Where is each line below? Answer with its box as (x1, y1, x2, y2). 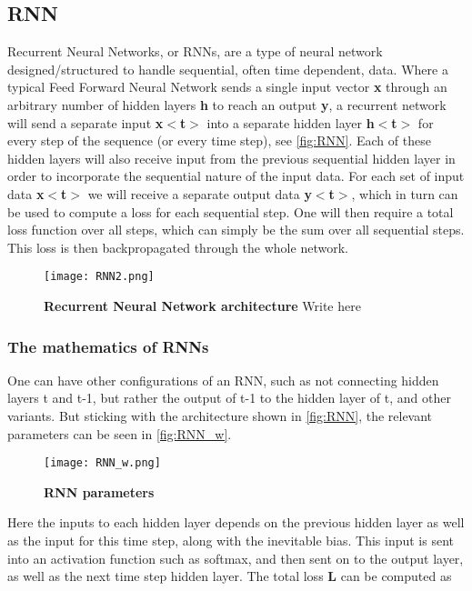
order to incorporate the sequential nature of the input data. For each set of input (7, 166, 465, 185)
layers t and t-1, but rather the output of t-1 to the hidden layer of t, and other (7, 388, 451, 407)
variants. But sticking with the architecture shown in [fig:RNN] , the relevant (7, 406, 433, 425)
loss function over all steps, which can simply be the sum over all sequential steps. (7, 220, 465, 239)
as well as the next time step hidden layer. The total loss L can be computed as (7, 566, 452, 586)
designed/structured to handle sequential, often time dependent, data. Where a (7, 59, 448, 78)
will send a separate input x (7, 113, 164, 132)
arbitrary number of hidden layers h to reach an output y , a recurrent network (7, 95, 447, 114)
